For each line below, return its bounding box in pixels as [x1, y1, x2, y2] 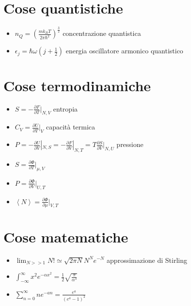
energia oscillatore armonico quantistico [65, 46, 183, 56]
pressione [116, 139, 143, 149]
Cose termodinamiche [3, 75, 151, 95]
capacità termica [46, 122, 95, 132]
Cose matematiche [3, 226, 128, 246]
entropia [53, 103, 78, 113]
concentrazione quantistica [63, 28, 141, 38]
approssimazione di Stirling [107, 255, 188, 265]
